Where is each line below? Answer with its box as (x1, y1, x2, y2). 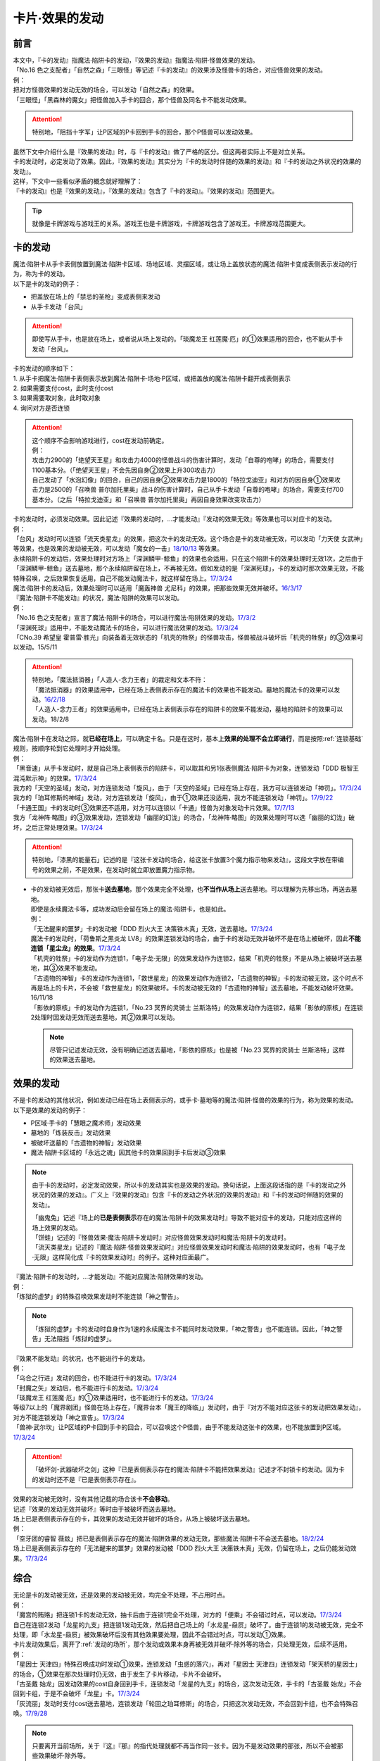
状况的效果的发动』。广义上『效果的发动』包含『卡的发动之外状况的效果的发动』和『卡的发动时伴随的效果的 (32, 1190, 343, 1199)
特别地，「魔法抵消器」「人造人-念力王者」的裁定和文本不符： (32, 676, 208, 684)
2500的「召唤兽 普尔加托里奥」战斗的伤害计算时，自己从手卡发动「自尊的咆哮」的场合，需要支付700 (50, 485, 344, 494)
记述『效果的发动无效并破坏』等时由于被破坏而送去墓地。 (13, 1505, 179, 1513)
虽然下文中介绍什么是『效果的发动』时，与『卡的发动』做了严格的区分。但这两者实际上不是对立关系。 (13, 147, 309, 156)
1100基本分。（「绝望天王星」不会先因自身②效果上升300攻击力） (32, 466, 220, 474)
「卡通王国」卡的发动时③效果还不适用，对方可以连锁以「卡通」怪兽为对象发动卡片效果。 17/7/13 (13, 803, 295, 811)
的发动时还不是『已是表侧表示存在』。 (32, 1475, 140, 1483)
